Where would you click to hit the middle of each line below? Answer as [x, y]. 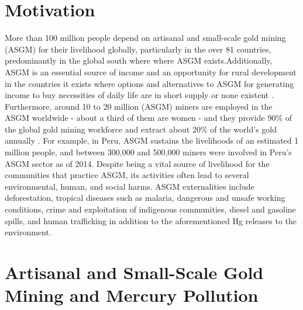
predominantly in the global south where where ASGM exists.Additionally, [139, 60]
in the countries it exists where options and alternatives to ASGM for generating [149, 83]
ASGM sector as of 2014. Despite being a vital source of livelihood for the [137, 163]
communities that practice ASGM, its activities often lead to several [127, 175]
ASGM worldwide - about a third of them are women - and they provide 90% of [149, 118]
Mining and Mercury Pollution [132, 295]
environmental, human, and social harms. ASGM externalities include [130, 186]
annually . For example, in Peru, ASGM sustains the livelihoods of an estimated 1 [152, 140]
